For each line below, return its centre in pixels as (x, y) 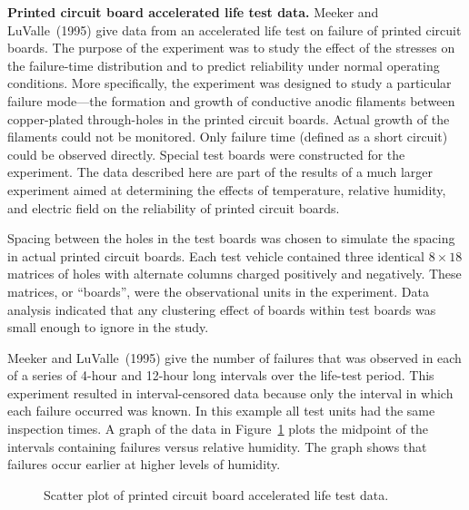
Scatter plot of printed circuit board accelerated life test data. (216, 494)
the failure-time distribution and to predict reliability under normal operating (224, 65)
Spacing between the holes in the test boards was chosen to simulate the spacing (231, 238)
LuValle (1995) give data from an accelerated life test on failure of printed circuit (234, 29)
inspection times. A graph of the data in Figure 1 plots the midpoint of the (218, 429)
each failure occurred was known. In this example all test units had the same (221, 411)
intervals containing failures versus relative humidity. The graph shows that (217, 446)
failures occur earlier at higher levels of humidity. (144, 464)
